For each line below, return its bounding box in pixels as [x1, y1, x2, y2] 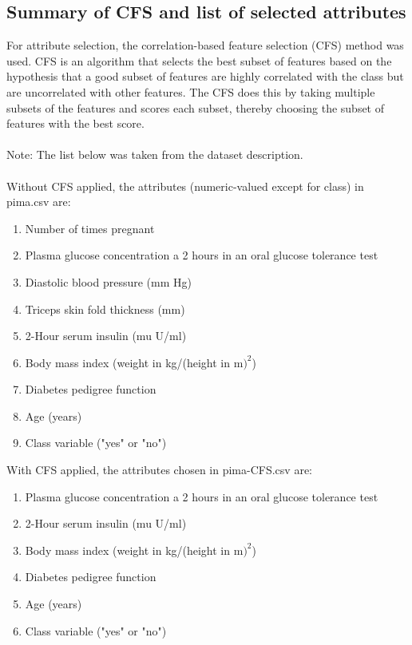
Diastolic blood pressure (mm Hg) [25, 273, 192, 290]
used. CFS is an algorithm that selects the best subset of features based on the [6, 52, 392, 69]
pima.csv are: [6, 193, 71, 210]
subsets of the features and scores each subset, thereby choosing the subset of [6, 99, 385, 116]
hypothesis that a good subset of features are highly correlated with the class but [6, 68, 404, 85]
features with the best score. [6, 115, 145, 132]
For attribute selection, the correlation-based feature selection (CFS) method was [6, 37, 404, 53]
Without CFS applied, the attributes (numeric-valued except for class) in [6, 177, 364, 194]
